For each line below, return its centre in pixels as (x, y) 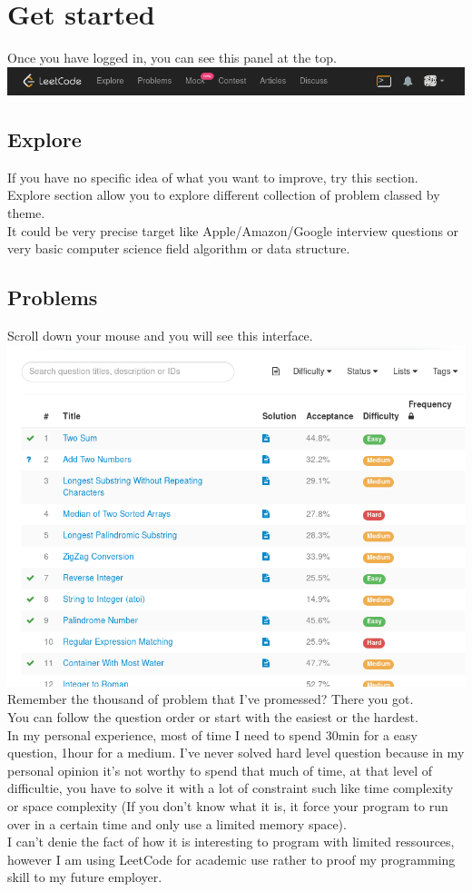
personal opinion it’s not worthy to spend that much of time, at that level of (220, 770)
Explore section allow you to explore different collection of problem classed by (224, 195)
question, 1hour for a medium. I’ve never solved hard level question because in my (236, 753)
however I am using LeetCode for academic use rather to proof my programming (231, 859)
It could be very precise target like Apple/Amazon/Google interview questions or (233, 230)
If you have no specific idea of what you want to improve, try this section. (213, 177)
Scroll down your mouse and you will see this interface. (160, 336)
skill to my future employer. (85, 877)
